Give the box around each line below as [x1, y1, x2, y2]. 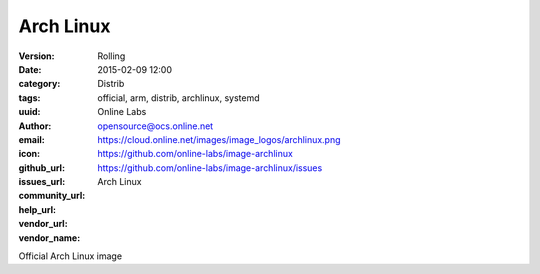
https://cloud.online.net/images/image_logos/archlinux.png [97, 133, 341, 145]
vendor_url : [18, 218, 69, 230]
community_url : [18, 190, 86, 202]
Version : [18, 50, 55, 62]
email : [18, 133, 45, 145]
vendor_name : [18, 231, 81, 244]
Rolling [97, 50, 126, 62]
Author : [18, 120, 52, 132]
